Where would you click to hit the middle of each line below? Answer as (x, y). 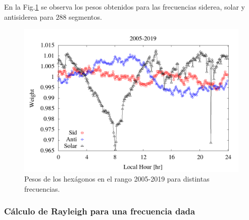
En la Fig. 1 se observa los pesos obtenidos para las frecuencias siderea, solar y (124, 7)
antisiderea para (29, 16)
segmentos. (85, 16)
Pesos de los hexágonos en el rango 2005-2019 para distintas (117, 179)
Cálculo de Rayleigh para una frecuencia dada (100, 211)
